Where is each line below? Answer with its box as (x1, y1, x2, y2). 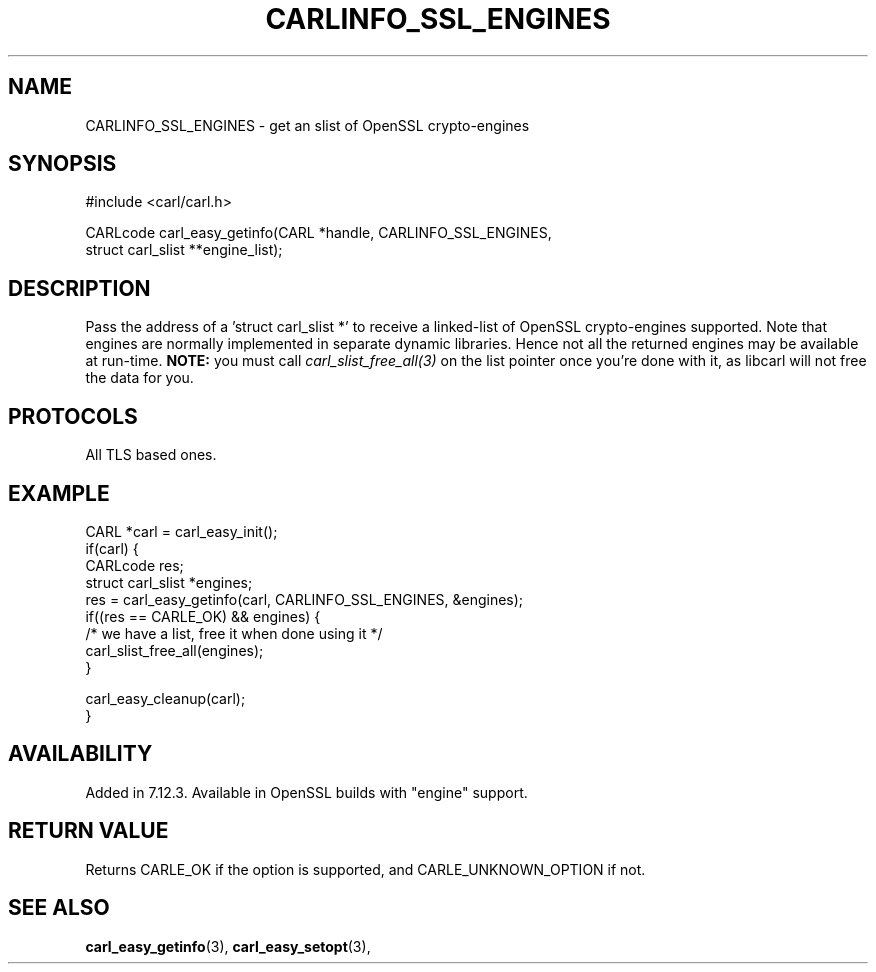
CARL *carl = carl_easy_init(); (85, 522, 278, 540)
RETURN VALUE (8, 818, 169, 844)
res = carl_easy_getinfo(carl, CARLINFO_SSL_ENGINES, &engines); (85, 590, 524, 608)
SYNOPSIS (8, 151, 117, 177)
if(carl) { (85, 539, 139, 557)
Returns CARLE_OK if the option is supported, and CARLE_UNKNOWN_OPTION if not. (85, 860, 646, 878)
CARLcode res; (85, 556, 184, 574)
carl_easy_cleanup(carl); (85, 689, 246, 707)
